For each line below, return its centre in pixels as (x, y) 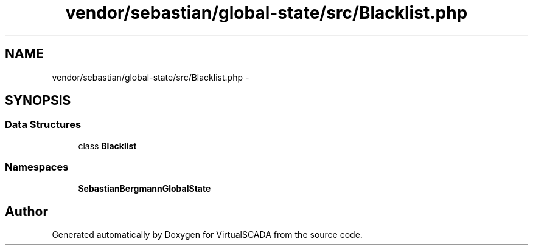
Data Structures (43, 125)
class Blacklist (107, 146)
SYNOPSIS (38, 101)
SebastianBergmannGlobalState (145, 188)
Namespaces (37, 167)
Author (26, 211)
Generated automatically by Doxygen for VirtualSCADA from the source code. (207, 235)
